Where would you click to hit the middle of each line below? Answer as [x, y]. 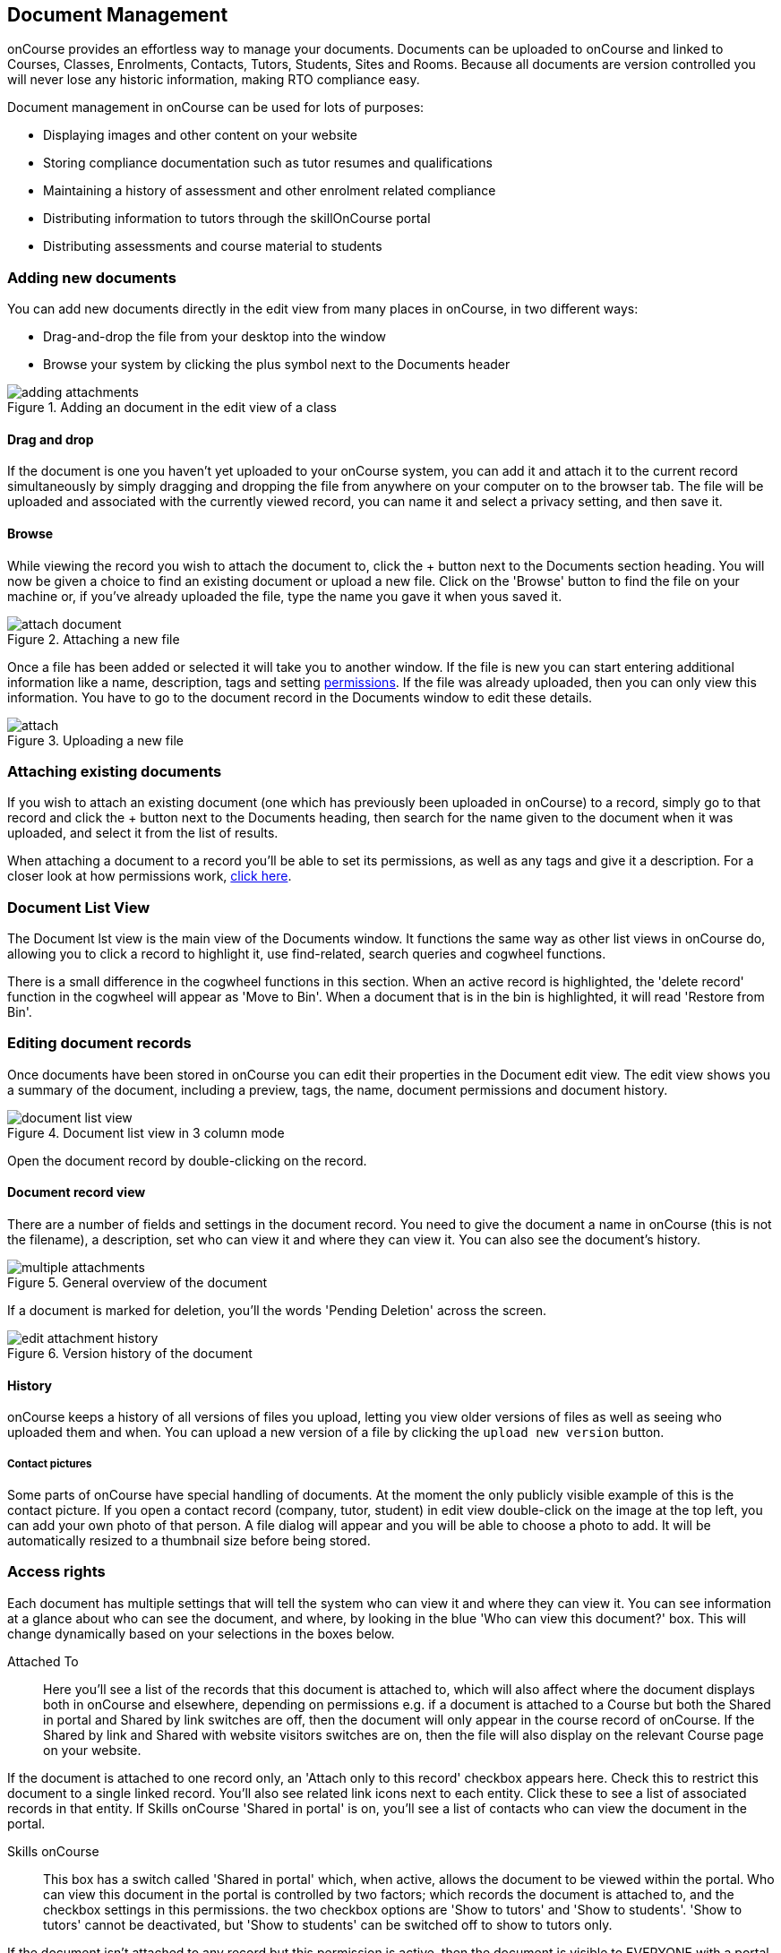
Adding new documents [92, 277]
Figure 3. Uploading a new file [95, 740]
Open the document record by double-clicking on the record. [187, 1160]
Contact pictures [50, 1463]
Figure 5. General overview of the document [137, 1283]
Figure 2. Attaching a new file [94, 639]
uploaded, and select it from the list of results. [143, 833]
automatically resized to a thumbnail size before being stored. [189, 1541]
